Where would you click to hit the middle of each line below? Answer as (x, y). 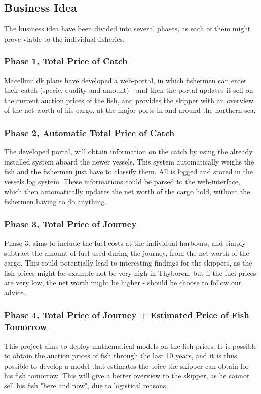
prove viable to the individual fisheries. (64, 38)
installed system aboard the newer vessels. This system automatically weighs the (129, 161)
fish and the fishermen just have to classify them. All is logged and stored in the (128, 171)
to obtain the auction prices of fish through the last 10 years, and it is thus (121, 356)
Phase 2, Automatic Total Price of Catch (89, 132)
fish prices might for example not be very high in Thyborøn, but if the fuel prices (130, 272)
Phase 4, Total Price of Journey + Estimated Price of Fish (127, 315)
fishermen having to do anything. (55, 201)
